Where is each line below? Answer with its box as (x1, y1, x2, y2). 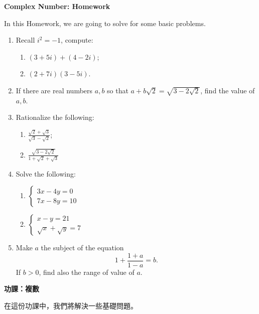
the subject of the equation (41, 242, 124, 253)
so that (107, 85, 128, 95)
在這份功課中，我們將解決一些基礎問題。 (4, 300, 138, 310)
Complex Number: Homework (4, 1, 110, 11)
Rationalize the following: (16, 112, 94, 122)
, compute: (61, 35, 93, 45)
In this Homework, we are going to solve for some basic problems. (4, 18, 206, 28)
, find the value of (200, 85, 255, 95)
